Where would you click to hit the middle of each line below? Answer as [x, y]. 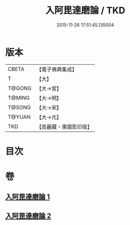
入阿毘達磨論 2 [28, 216]
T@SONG [20, 107]
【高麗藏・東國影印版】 [64, 127]
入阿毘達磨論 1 [28, 197]
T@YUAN [19, 117]
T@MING [19, 97]
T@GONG [20, 88]
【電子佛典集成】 [57, 69]
